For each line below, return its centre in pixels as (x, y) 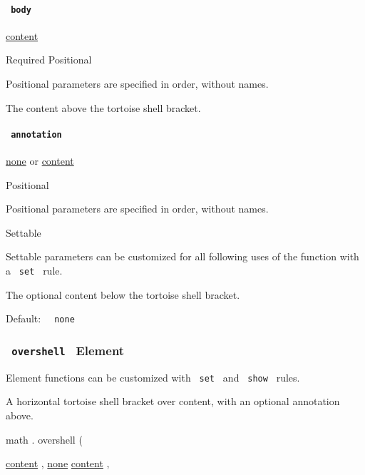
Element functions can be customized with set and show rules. (153, 377)
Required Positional (49, 60)
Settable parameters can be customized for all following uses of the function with (182, 256)
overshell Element (68, 350)
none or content (40, 161)
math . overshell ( (44, 439)
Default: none (40, 318)
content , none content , (58, 463)
